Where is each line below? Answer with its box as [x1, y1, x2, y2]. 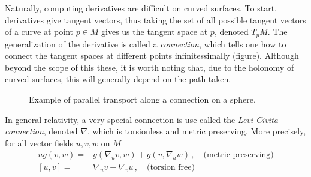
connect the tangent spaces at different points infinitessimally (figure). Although [5, 49, 299, 62]
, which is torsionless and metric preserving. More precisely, [87, 125, 306, 137]
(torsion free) [147, 163, 195, 172]
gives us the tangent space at [101, 25, 208, 38]
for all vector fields [5, 136, 74, 149]
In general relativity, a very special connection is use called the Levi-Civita [5, 113, 278, 125]
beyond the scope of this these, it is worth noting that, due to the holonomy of [5, 61, 294, 73]
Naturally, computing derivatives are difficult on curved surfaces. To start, [5, 2, 277, 14]
